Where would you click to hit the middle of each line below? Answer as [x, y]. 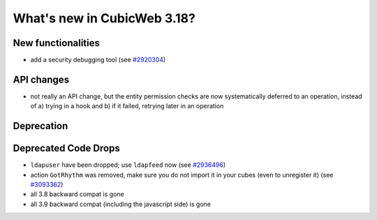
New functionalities [57, 43]
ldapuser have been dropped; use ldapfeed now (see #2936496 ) [128, 165]
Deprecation [40, 126]
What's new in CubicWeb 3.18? [104, 18]
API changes [41, 79]
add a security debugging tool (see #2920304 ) [98, 60]
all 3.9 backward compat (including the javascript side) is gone [120, 204]
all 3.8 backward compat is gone [77, 194]
